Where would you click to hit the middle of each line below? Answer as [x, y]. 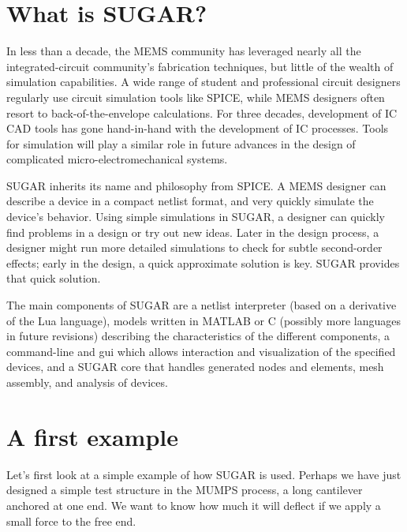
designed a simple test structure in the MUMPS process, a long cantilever [185, 490]
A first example [92, 436]
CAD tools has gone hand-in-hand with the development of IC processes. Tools [198, 128]
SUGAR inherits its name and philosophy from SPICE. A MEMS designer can [196, 185]
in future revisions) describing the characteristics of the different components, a [198, 336]
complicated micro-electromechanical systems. [117, 159]
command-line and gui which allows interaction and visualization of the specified [201, 351]
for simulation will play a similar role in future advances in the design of [181, 143]
